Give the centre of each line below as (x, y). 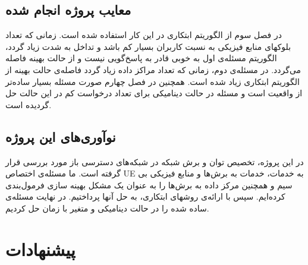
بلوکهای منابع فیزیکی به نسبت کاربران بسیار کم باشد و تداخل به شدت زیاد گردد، (148, 46)
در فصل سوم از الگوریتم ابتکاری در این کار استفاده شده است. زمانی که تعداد (144, 35)
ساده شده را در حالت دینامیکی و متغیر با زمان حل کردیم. (107, 208)
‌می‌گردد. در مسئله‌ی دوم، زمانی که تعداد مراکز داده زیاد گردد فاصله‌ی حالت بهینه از (153, 69)
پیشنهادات (40, 249)
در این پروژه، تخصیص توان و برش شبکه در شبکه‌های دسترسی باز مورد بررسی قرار (155, 161)
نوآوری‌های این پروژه (61, 136)
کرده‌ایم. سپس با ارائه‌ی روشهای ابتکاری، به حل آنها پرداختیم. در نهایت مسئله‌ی (145, 196)
